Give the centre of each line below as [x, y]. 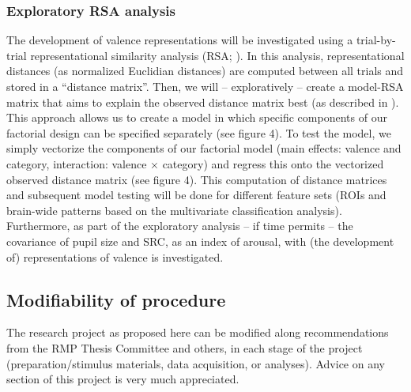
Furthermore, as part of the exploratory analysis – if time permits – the [180, 226]
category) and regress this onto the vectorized [273, 163]
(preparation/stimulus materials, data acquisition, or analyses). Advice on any [196, 363]
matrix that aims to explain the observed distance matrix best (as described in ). [203, 102]
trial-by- [376, 40]
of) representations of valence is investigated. [115, 256]
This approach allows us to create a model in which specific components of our [197, 117]
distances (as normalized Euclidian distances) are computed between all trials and [205, 71]
